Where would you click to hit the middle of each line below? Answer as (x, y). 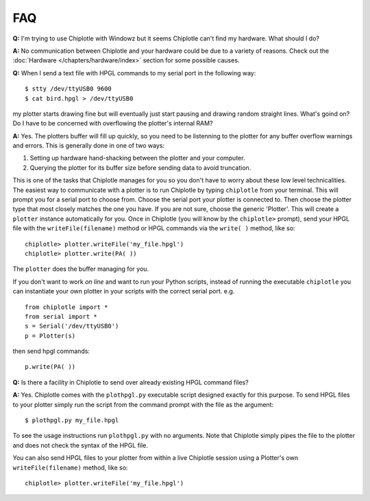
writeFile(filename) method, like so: (70, 467)
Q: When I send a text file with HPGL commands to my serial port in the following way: (134, 73)
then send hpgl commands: (51, 351)
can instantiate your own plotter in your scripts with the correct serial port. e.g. (124, 291)
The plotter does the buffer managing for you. (81, 269)
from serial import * (61, 316)
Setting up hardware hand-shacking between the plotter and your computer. (137, 158)
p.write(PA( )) (50, 367)
